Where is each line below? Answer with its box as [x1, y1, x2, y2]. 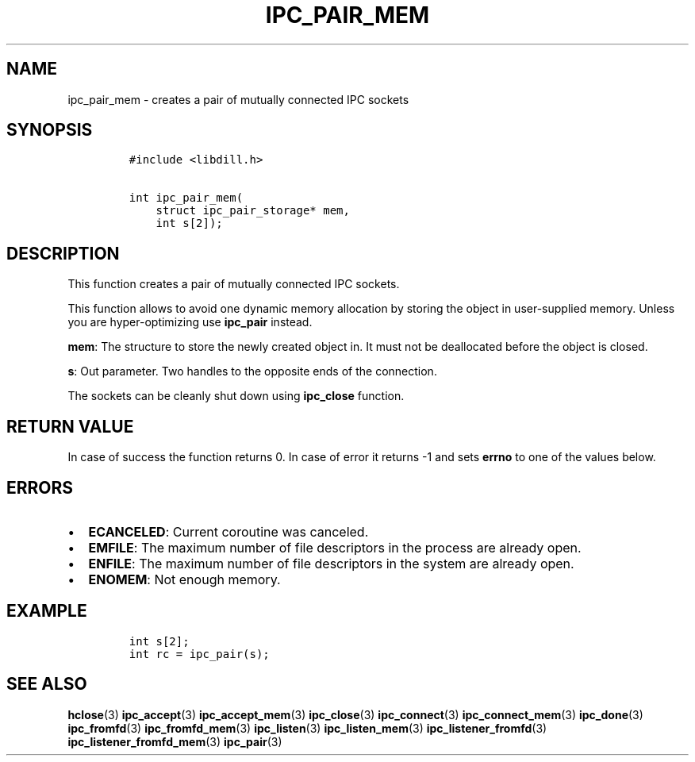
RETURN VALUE [6, 416, 134, 437]
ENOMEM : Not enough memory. [88, 571, 281, 587]
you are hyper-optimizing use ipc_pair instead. [67, 315, 313, 329]
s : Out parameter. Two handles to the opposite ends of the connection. [67, 364, 437, 379]
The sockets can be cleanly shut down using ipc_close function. [67, 389, 405, 403]
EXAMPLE [6, 601, 87, 622]
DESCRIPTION [6, 243, 120, 264]
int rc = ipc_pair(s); [129, 647, 270, 660]
